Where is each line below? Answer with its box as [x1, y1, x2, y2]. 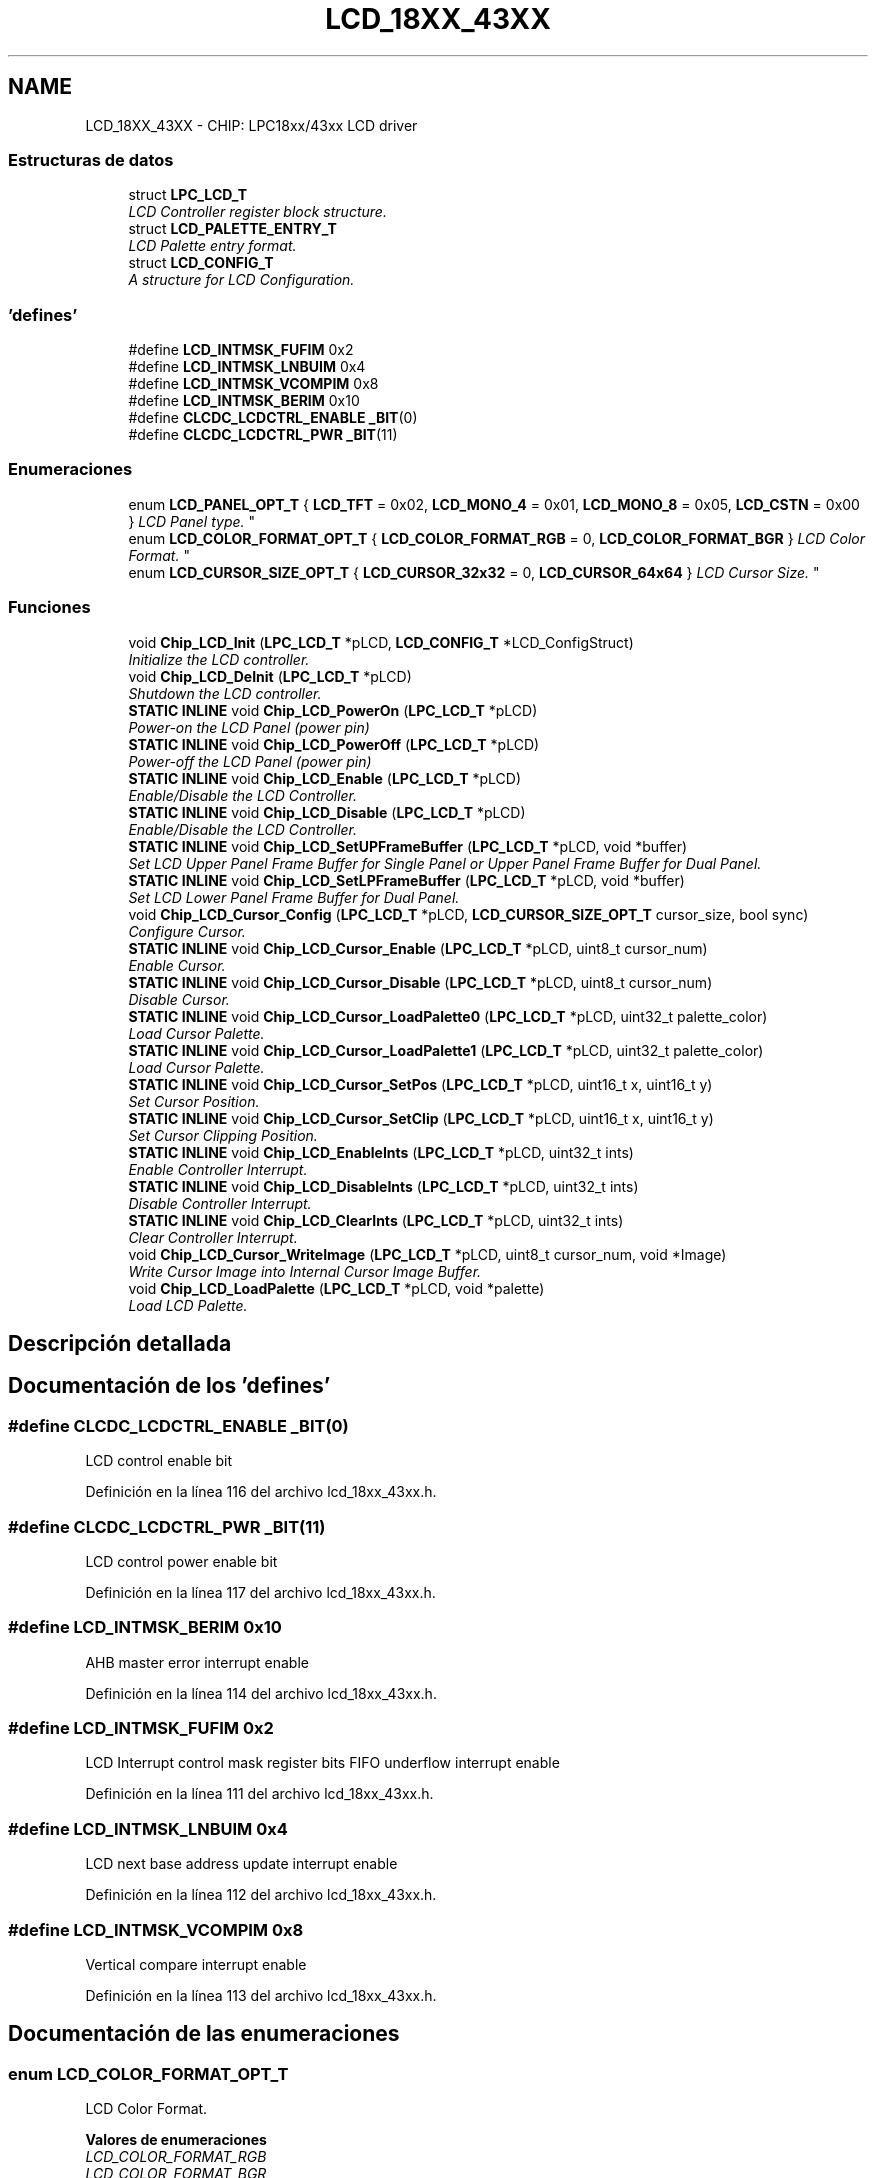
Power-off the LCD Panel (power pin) [128, 752, 372, 770]
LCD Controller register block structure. [128, 203, 387, 221]
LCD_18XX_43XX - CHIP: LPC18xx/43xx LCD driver [85, 116, 418, 134]
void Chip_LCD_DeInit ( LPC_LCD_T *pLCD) [128, 667, 412, 685]
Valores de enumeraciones [85, 2131, 267, 2149]
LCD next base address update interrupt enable [85, 1855, 398, 1873]
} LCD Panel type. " [128, 512, 256, 530]
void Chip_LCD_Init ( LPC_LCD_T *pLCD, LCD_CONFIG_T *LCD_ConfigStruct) [128, 633, 634, 651]
